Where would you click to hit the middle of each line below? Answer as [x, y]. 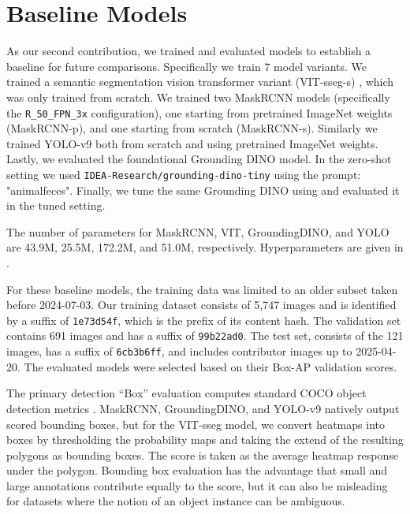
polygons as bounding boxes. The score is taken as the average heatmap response [202, 454]
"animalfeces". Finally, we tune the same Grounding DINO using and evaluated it [203, 190]
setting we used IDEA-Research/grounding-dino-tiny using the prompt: [184, 174]
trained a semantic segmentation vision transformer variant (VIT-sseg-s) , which [200, 82]
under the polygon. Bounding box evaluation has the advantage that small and [197, 470]
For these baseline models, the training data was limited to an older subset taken [202, 289]
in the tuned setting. [56, 205]
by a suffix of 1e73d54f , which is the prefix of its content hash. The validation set [204, 320]
